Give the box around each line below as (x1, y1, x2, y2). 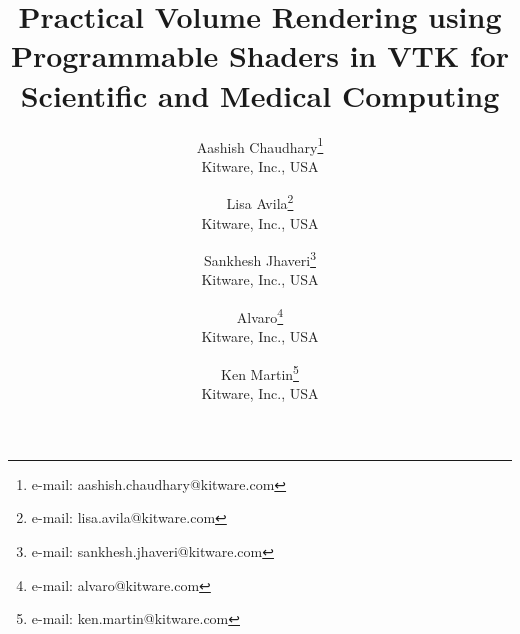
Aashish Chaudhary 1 (196, 133, 324, 157)
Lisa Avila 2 (226, 190, 294, 213)
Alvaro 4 (236, 304, 284, 327)
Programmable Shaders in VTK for (10, 35, 510, 76)
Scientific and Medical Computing (20, 74, 500, 115)
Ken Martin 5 (221, 360, 299, 384)
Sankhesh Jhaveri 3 (204, 247, 316, 270)
